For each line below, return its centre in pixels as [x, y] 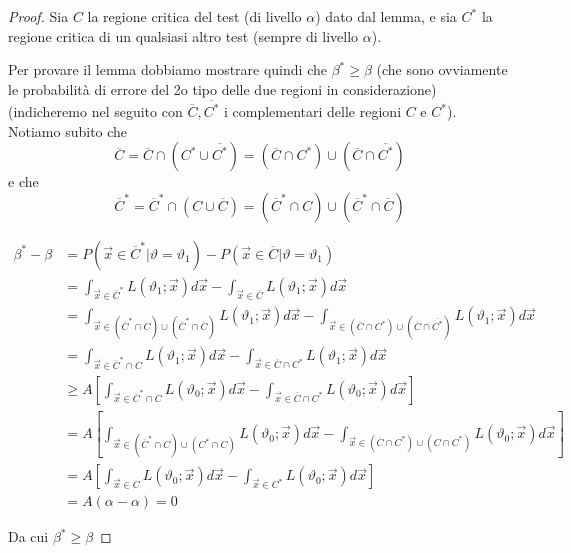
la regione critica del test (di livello [194, 16]
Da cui [28, 536]
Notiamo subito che [68, 130]
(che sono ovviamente [442, 69]
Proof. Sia [38, 16]
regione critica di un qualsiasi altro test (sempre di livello [183, 35]
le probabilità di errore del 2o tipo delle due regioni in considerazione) [222, 88]
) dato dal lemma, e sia [386, 16]
